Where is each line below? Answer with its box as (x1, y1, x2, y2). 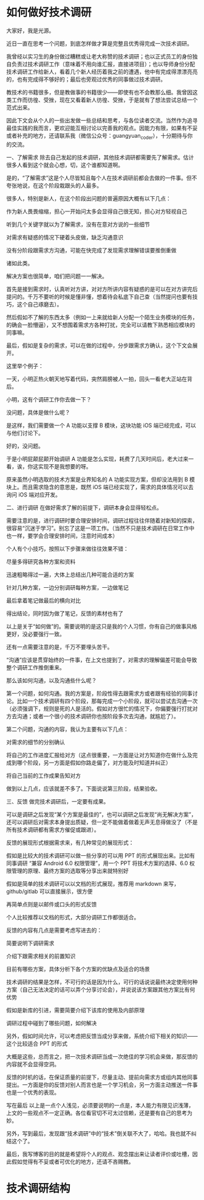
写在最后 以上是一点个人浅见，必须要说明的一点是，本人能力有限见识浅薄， (6, 1101, 194, 1109)
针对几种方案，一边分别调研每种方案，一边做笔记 (6, 584, 129, 591)
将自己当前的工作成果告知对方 (6, 772, 81, 779)
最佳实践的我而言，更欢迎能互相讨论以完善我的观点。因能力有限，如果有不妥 (6, 124, 198, 132)
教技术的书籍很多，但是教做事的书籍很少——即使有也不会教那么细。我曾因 (6, 88, 192, 96)
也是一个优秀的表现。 (6, 1089, 59, 1096)
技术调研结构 (6, 1181, 71, 1195)
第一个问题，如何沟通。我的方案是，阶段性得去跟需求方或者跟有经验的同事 (6, 690, 192, 697)
